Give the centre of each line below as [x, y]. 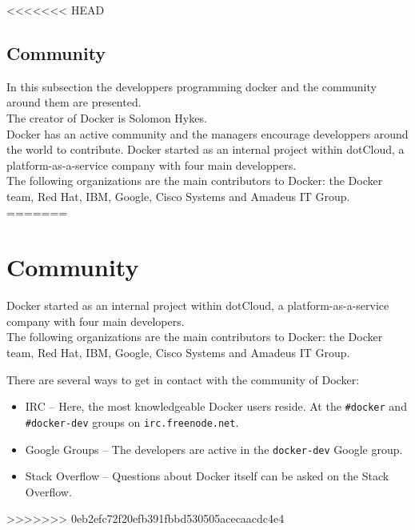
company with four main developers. [96, 321]
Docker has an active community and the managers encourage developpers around [207, 133]
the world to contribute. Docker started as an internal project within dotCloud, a [206, 149]
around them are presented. [74, 102]
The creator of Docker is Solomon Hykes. [107, 117]
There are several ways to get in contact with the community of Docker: [183, 379]
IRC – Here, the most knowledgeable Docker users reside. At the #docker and [216, 406]
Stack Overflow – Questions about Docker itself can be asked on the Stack [207, 476]
